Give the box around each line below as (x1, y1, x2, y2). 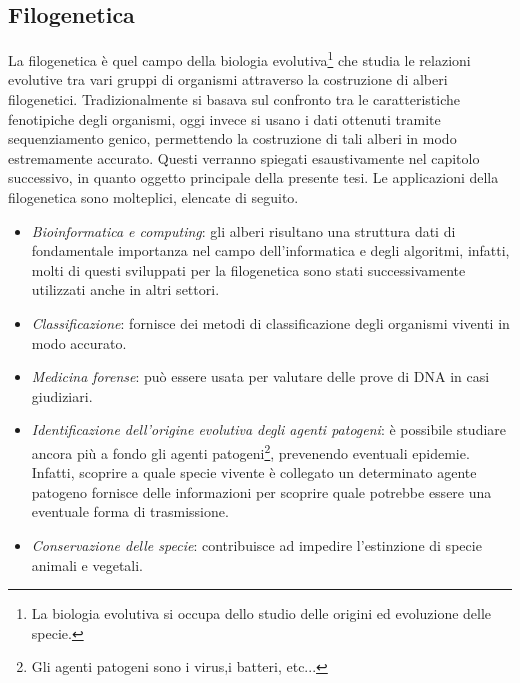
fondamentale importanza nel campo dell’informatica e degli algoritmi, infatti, (31, 240, 510, 261)
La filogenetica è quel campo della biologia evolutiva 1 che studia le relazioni (8, 47, 471, 70)
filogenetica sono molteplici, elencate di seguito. (8, 187, 299, 208)
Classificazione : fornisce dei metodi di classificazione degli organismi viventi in (31, 312, 510, 333)
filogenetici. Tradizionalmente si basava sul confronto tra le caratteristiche (8, 89, 460, 110)
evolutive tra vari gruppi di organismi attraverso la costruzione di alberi (8, 69, 448, 90)
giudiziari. (31, 385, 93, 406)
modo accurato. (31, 332, 127, 353)
